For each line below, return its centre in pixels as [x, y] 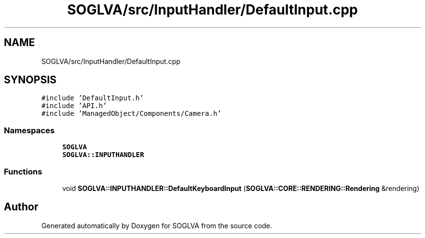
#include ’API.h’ [74, 106]
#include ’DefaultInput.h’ [93, 98]
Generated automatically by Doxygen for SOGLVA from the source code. [157, 225]
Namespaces [29, 130]
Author [21, 207]
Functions [23, 171]
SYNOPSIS [30, 80]
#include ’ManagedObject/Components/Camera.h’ [131, 114]
